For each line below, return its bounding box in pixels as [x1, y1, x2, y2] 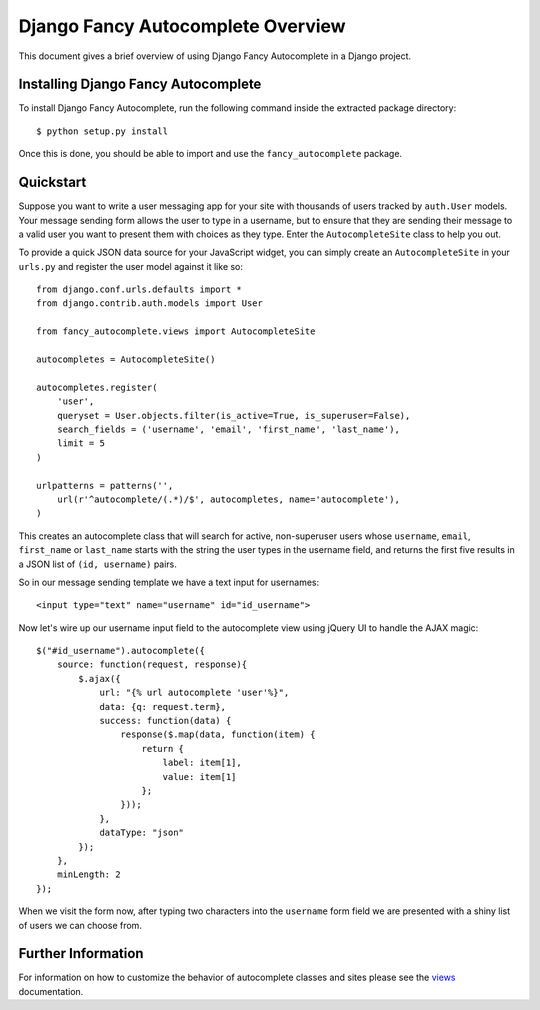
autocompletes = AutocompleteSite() [36, 354, 216, 365]
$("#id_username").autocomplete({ [36, 645, 205, 657]
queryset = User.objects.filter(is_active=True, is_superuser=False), [56, 410, 411, 421]
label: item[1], [162, 757, 242, 769]
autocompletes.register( [36, 381, 158, 393]
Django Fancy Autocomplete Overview [18, 15, 346, 37]
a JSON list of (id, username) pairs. [18, 558, 177, 570]
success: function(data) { [99, 715, 232, 727]
